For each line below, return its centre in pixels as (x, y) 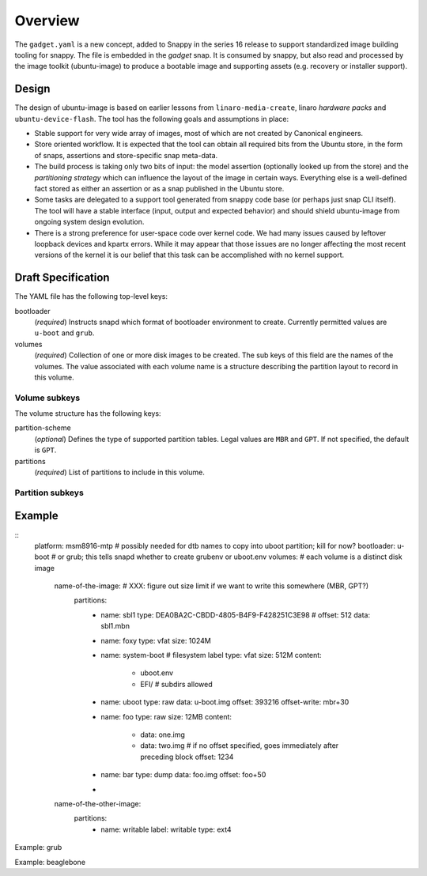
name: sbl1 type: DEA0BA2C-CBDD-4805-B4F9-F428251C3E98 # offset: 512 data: (236, 615)
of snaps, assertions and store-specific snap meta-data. (126, 155)
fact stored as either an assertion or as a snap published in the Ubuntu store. (159, 188)
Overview (47, 21)
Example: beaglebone (50, 862)
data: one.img (163, 734)
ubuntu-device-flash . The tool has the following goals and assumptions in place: (151, 119)
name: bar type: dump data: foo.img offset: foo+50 (183, 775)
